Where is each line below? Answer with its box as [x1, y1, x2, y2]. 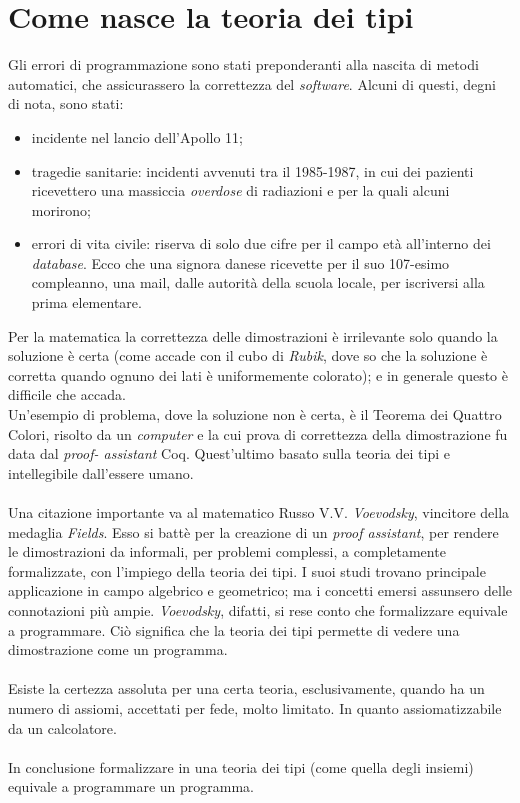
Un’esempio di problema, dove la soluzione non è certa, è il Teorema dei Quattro [8, 404, 502, 425]
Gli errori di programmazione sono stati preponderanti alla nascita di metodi [8, 54, 479, 75]
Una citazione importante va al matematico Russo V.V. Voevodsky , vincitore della [8, 502, 510, 522]
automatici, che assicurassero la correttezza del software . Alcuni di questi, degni [8, 73, 496, 94]
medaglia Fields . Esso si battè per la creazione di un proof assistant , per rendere [8, 521, 499, 542]
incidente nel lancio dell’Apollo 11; [31, 126, 243, 147]
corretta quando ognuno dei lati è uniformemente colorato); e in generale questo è [8, 364, 508, 385]
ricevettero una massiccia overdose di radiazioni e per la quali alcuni [31, 180, 450, 201]
